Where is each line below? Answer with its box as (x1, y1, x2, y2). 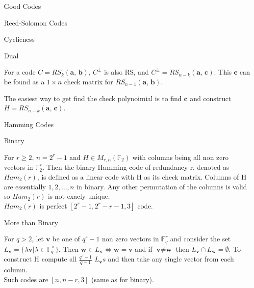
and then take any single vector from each (108, 254, 234, 264)
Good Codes (4, 1, 41, 11)
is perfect (39, 200, 67, 210)
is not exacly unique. (48, 191, 110, 201)
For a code (4, 67, 36, 77)
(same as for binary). (91, 274, 154, 284)
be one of (52, 234, 80, 244)
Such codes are (4, 274, 49, 284)
